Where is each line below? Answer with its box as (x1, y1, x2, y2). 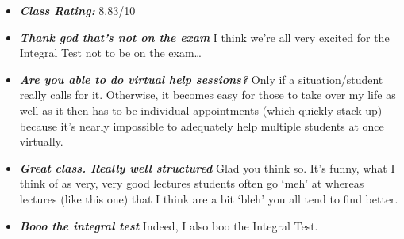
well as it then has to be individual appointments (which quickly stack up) (19, 101, 383, 118)
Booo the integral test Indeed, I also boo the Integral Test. (19, 217, 318, 233)
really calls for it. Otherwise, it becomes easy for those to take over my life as (19, 86, 396, 103)
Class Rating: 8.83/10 (19, 2, 136, 18)
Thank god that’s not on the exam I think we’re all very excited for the (19, 28, 390, 45)
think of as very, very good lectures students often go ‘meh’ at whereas (19, 175, 364, 192)
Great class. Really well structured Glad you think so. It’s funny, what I (19, 159, 395, 176)
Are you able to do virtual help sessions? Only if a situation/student (19, 70, 383, 87)
